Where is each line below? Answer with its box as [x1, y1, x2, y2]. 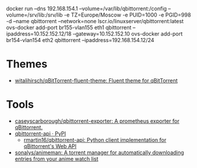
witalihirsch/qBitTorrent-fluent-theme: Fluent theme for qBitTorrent [14, 77, 178, 84]
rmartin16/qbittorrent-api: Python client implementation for [23, 136, 167, 143]
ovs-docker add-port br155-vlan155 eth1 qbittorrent [6, 24, 132, 31]
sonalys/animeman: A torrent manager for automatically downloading [14, 148, 185, 156]
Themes [6, 58, 47, 71]
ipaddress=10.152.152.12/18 [6, 30, 72, 37]
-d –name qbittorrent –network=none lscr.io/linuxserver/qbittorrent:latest [6, 18, 184, 24]
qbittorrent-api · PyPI [14, 130, 66, 137]
